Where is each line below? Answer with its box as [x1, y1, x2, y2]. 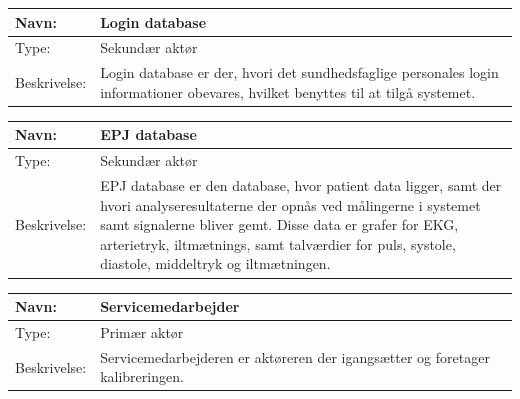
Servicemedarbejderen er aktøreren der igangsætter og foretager [100, 346, 490, 367]
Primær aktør [100, 321, 184, 342]
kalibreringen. [100, 366, 184, 387]
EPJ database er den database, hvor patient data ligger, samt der [100, 175, 502, 196]
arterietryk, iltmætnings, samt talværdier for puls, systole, [100, 233, 456, 254]
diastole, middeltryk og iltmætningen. [100, 253, 331, 274]
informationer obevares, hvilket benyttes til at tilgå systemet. [100, 81, 476, 102]
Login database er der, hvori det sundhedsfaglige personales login [100, 62, 499, 83]
